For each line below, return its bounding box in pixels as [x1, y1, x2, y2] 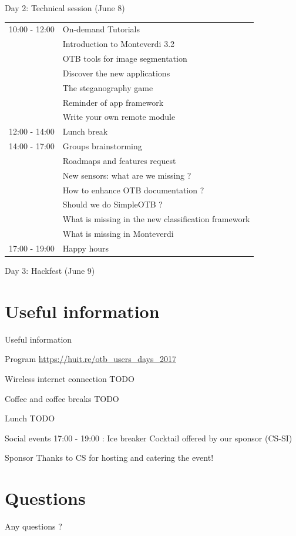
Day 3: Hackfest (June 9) [5, 264, 95, 277]
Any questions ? [5, 520, 62, 532]
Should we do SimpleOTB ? [62, 198, 163, 210]
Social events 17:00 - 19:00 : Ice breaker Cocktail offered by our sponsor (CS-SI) [5, 431, 292, 444]
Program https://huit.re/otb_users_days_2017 [5, 353, 176, 365]
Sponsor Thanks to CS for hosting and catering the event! [5, 451, 214, 464]
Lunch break [62, 125, 108, 138]
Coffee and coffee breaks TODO [5, 392, 119, 404]
